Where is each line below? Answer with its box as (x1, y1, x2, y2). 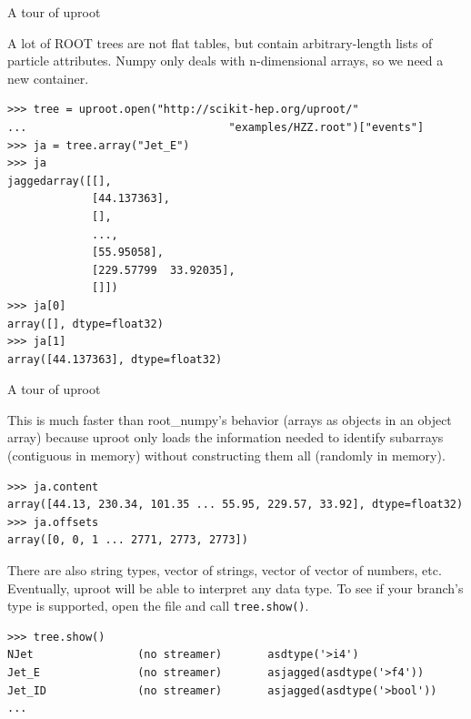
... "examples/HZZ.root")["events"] (7, 120, 425, 134)
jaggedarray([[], (7, 174, 112, 187)
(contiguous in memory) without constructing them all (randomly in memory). (7, 446, 446, 465)
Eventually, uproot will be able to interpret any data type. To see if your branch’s (7, 578, 464, 597)
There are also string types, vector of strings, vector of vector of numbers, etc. (7, 561, 442, 580)
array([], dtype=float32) (7, 317, 164, 330)
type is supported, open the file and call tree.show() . (7, 596, 309, 615)
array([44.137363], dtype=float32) (7, 352, 223, 366)
